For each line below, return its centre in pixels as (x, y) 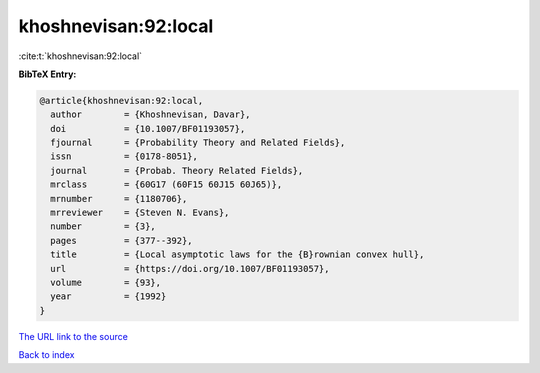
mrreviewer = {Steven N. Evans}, (140, 213)
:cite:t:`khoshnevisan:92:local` (80, 56)
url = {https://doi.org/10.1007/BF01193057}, (190, 268)
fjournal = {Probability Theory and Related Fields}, (198, 143)
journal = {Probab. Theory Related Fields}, (177, 170)
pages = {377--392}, (122, 240)
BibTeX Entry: (47, 74)
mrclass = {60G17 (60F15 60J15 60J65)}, (166, 184)
